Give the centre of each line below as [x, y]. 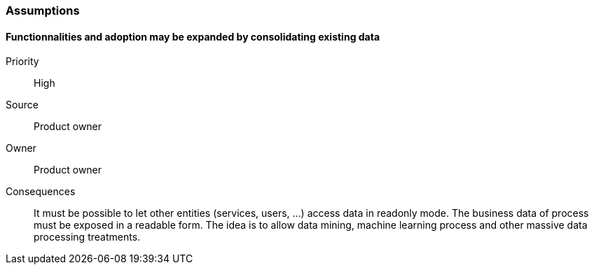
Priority [22, 62]
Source [22, 105]
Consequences [41, 192]
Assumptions [43, 10]
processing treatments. [87, 237]
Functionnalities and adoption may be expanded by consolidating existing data [193, 36]
